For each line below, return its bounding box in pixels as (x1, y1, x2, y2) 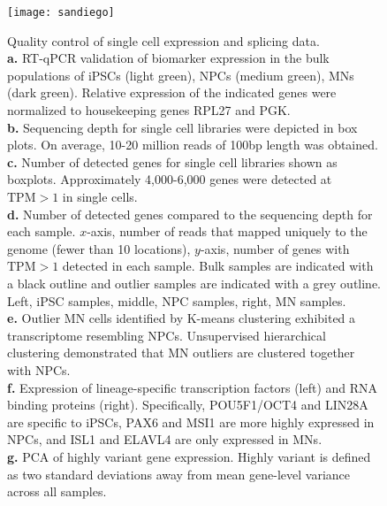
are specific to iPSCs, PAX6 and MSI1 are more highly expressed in (7, 412, 375, 431)
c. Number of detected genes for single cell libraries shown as (7, 152, 338, 171)
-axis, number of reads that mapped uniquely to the (87, 222, 368, 241)
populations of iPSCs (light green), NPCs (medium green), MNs (7, 65, 354, 84)
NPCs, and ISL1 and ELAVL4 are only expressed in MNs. (7, 430, 322, 448)
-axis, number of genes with (200, 239, 350, 257)
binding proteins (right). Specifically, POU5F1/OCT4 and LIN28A (7, 395, 368, 414)
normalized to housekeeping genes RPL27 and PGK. (7, 101, 291, 119)
